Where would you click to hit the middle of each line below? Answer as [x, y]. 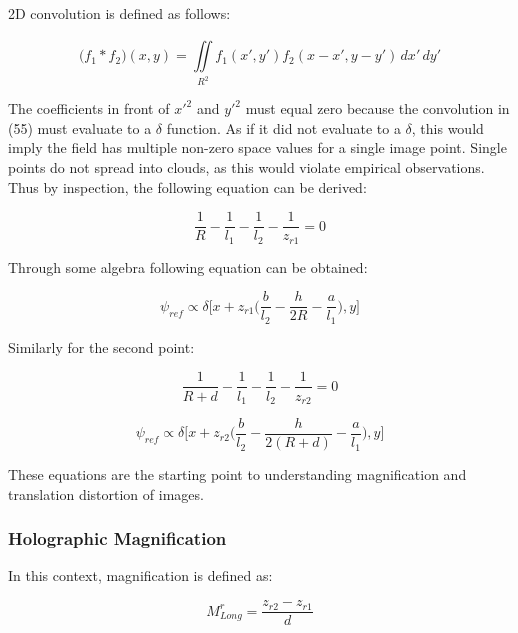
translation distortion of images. [106, 493]
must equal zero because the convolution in [377, 108]
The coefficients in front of [89, 108]
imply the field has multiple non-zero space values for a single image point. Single [257, 147]
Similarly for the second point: [101, 346]
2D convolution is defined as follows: [119, 13]
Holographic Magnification [117, 538]
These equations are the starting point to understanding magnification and [237, 474]
